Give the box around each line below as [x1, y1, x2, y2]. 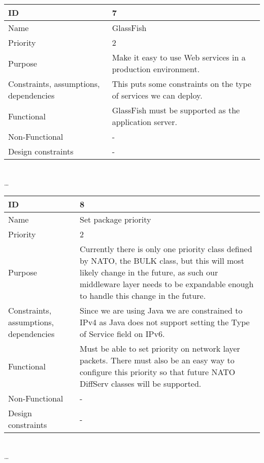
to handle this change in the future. [79, 290, 206, 302]
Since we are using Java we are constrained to [79, 304, 243, 317]
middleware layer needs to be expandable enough [79, 278, 254, 290]
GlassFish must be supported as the [112, 104, 240, 116]
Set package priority [79, 213, 151, 226]
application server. [112, 116, 177, 128]
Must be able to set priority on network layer [79, 343, 240, 355]
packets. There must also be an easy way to [79, 354, 235, 366]
